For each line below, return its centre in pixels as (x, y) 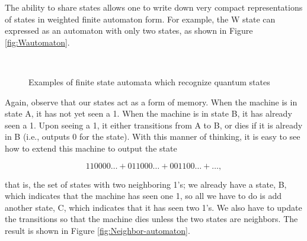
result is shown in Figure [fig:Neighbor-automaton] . (97, 230)
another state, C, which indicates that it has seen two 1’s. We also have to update (153, 207)
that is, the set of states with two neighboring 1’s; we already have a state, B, (146, 184)
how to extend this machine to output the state (91, 148)
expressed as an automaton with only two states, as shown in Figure (129, 30)
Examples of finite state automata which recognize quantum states (149, 81)
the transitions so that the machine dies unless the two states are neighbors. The (151, 219)
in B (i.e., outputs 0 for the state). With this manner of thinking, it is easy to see (153, 136)
